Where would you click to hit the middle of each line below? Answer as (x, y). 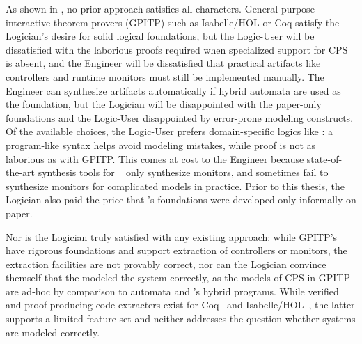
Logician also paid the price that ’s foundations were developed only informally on (181, 200)
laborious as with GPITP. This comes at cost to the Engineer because (155, 158)
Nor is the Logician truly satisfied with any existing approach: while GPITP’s (172, 236)
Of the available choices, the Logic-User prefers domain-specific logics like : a (170, 131)
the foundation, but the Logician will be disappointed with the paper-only (164, 104)
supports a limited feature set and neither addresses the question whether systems (181, 319)
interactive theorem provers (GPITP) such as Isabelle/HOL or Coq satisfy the (173, 22)
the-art (21, 172)
